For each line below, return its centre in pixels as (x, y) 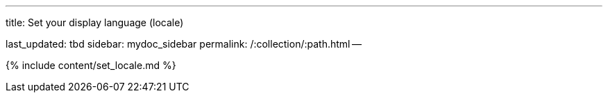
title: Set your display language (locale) (95, 22)
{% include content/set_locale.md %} (91, 65)
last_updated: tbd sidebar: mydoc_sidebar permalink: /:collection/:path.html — (184, 44)
